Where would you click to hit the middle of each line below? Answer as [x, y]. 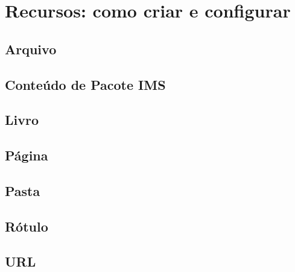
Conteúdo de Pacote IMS [85, 84]
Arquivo [31, 49]
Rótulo [27, 226]
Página [27, 155]
